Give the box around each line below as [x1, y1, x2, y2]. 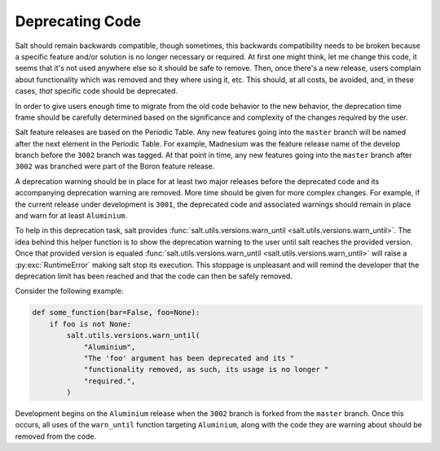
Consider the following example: [15, 286, 124, 296]
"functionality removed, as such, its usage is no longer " [83, 365, 329, 374]
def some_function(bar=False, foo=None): [32, 308, 200, 317]
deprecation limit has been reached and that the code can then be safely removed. [15, 271, 293, 281]
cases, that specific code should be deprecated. [15, 86, 178, 96]
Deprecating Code [15, 12, 142, 30]
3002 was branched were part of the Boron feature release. [15, 161, 215, 171]
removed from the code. [15, 431, 97, 441]
